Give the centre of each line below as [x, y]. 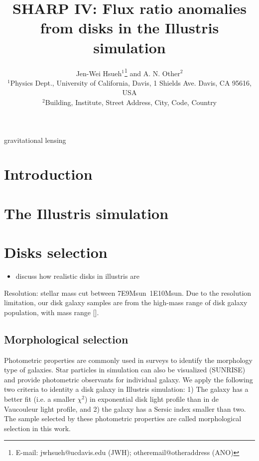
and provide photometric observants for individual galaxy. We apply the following [129, 379]
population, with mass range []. [52, 312]
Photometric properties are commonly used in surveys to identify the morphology [128, 360]
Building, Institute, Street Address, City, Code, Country [131, 102]
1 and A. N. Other [152, 72]
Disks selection [56, 252]
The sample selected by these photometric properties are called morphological [123, 418]
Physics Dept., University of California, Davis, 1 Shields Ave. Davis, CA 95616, [131, 82]
